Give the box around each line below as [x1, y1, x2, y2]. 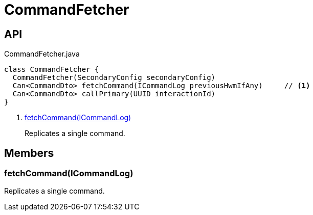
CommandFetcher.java [4, 49, 80, 59]
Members [4, 146, 54, 159]
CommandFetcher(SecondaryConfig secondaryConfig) [12, 73, 216, 82]
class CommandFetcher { [4, 65, 99, 74]
